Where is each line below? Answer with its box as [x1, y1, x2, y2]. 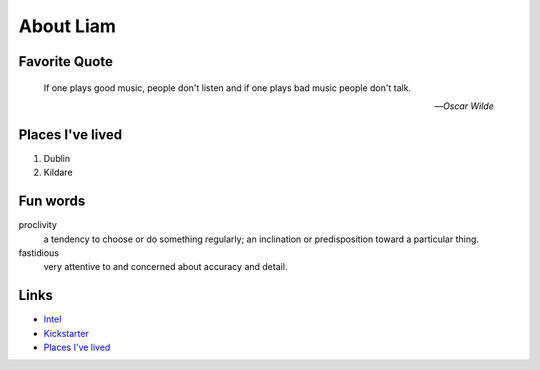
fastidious [18, 246, 60, 259]
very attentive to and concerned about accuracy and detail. [43, 261, 288, 273]
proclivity [18, 219, 57, 231]
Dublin [43, 152, 71, 164]
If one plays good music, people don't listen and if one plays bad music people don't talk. [43, 81, 412, 94]
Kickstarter [43, 327, 89, 339]
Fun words [18, 193, 86, 210]
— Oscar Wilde [433, 100, 494, 112]
